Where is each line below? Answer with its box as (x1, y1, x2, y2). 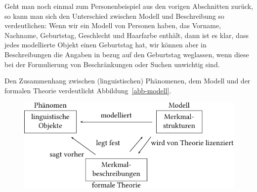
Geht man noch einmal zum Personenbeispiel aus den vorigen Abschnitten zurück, (4, 1, 254, 11)
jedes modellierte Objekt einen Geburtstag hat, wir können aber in (4, 39, 207, 50)
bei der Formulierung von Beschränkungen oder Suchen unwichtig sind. (4, 59, 220, 69)
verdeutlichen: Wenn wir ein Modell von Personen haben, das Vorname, (4, 20, 221, 31)
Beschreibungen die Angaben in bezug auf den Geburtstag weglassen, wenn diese (4, 49, 249, 59)
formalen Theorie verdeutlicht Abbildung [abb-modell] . (4, 85, 171, 95)
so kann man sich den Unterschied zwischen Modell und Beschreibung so (4, 10, 224, 21)
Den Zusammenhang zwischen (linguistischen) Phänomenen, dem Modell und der (4, 76, 251, 86)
